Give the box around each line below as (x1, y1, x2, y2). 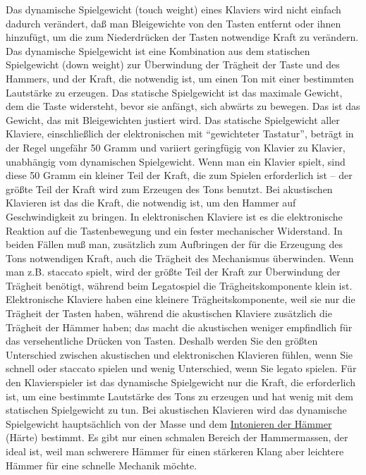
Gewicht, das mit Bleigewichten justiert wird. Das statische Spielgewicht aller (6, 112, 340, 127)
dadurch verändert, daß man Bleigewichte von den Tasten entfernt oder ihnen (6, 16, 341, 30)
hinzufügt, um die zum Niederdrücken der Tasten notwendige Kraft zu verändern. (6, 30, 359, 44)
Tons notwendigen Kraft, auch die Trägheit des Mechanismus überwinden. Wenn (6, 250, 354, 265)
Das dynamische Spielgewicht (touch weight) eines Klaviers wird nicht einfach (6, 2, 341, 16)
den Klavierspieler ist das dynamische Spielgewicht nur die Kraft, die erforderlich (6, 375, 356, 390)
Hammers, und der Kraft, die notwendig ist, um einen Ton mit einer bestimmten (6, 70, 354, 85)
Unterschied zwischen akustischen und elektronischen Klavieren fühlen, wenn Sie (6, 347, 353, 362)
